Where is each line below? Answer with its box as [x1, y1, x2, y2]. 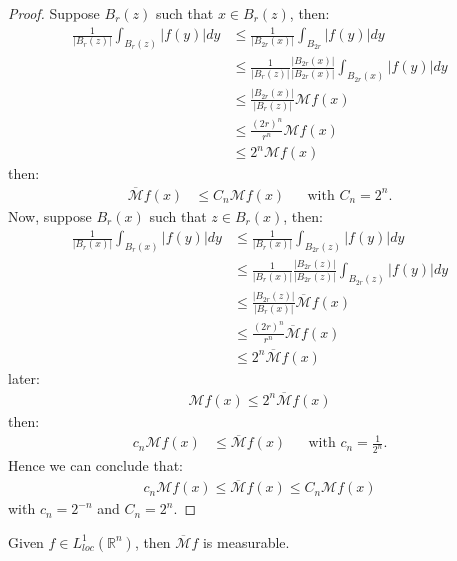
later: [8, 367, 40, 388]
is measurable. [202, 531, 290, 552]
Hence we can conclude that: [8, 455, 183, 476]
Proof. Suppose [8, 3, 100, 23]
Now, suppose [8, 205, 92, 226]
